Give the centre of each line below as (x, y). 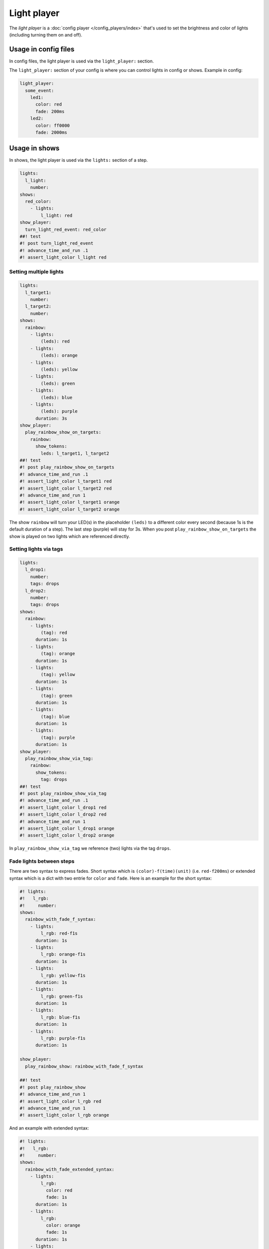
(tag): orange (58, 654)
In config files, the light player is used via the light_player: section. (81, 61)
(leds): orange (59, 355)
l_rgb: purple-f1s (63, 1038)
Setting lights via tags (36, 549)
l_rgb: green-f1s (62, 996)
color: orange (63, 1225)
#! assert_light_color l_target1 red (66, 481)
